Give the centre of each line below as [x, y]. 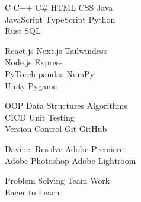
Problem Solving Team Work [57, 180]
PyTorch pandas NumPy [50, 73]
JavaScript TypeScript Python [60, 19]
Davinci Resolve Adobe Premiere [64, 148]
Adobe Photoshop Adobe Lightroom [70, 160]
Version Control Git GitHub [56, 129]
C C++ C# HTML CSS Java [59, 7]
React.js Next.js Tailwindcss [56, 50]
